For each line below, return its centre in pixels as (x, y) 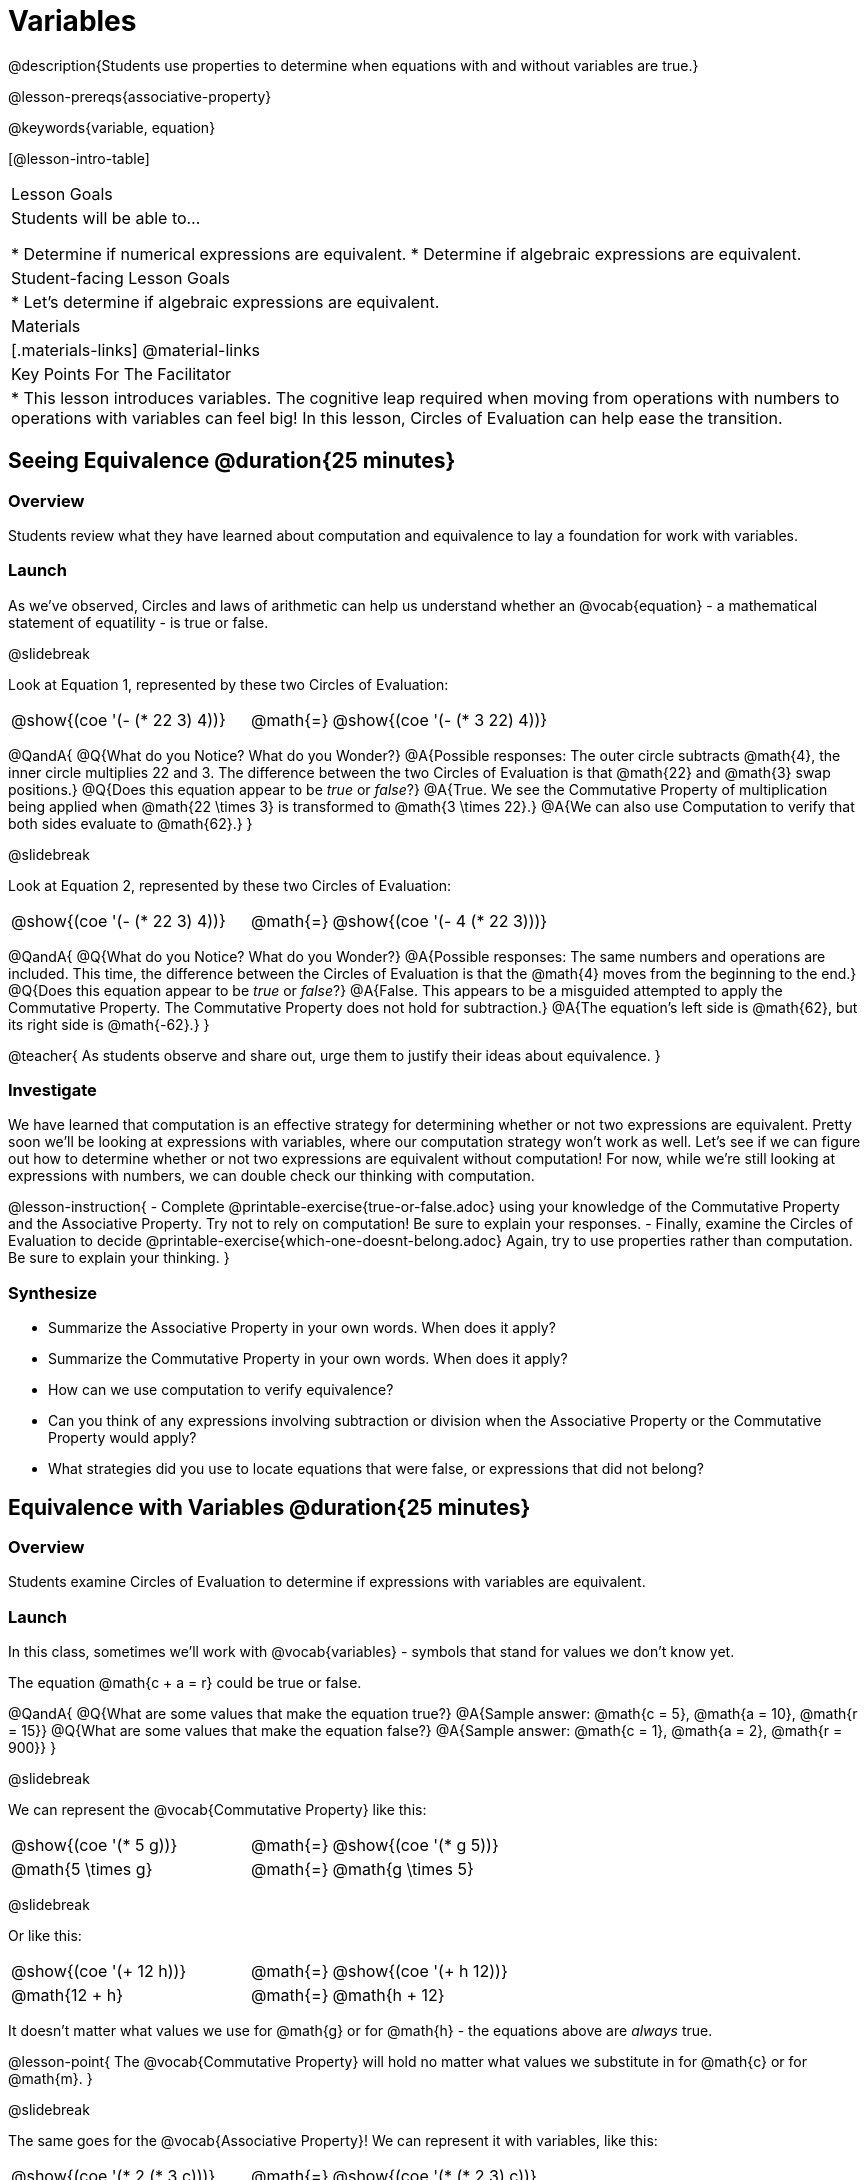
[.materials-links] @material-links (135, 349)
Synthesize (53, 1292)
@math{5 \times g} (82, 1869)
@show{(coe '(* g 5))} (415, 1845)
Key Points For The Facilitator (121, 373)
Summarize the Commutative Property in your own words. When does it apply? (308, 1359)
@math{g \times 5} (403, 1869)
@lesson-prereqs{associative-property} (140, 96)
